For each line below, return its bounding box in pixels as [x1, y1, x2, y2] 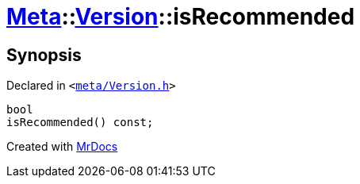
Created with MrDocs [6, 140, 118, 154]
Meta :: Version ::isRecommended [6, 3, 355, 30]
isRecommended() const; [6, 116, 154, 129]
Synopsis [6, 44, 82, 65]
